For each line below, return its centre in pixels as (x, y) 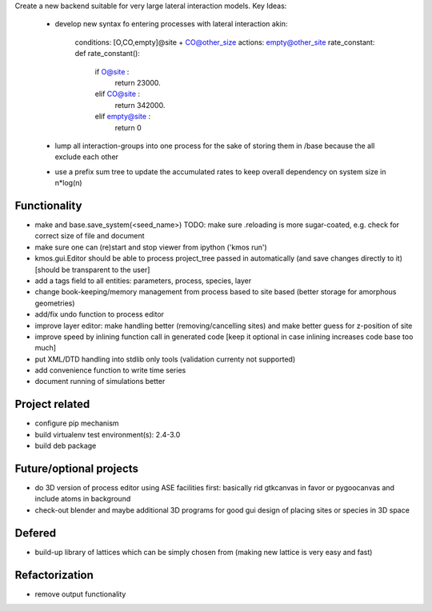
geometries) (55, 303)
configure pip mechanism (77, 423)
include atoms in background (83, 499)
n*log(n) (69, 183)
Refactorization (54, 575)
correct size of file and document (90, 236)
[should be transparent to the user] (92, 270)
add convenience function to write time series (110, 370)
